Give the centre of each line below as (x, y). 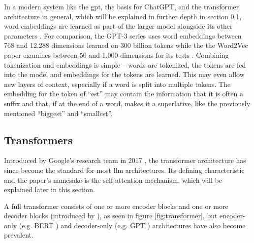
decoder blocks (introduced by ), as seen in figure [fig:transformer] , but (111, 216)
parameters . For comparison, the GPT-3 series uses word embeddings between (123, 35)
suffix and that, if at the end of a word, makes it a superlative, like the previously (127, 103)
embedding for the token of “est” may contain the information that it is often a (124, 94)
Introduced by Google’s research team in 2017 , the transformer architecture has (125, 160)
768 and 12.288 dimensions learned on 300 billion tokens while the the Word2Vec (126, 45)
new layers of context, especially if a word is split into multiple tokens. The (117, 84)
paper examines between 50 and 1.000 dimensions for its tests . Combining (116, 55)
